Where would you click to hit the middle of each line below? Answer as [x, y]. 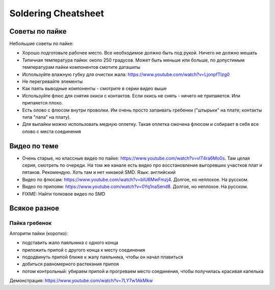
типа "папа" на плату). [47, 117]
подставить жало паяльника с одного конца [70, 243]
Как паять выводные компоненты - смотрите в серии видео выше [94, 89]
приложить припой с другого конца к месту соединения [84, 250]
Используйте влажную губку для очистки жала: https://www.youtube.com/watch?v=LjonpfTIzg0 [126, 74]
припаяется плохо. [43, 103]
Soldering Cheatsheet [57, 13]
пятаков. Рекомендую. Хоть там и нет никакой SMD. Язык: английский [99, 172]
